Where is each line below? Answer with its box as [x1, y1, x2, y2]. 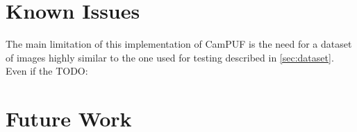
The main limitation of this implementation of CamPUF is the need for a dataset [6, 37, 352, 51]
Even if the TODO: [6, 64, 88, 78]
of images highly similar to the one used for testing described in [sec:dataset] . [6, 50, 334, 64]
